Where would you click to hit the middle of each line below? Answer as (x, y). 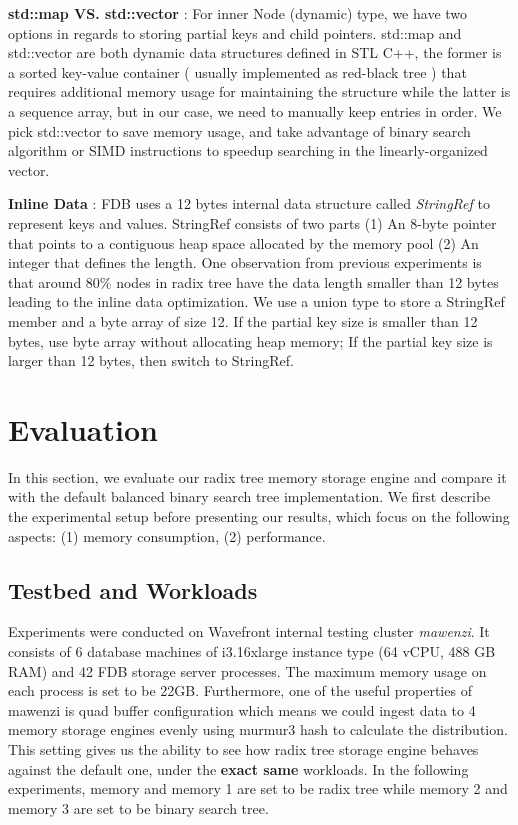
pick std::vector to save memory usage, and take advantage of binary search (239, 130)
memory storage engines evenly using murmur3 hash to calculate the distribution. (258, 729)
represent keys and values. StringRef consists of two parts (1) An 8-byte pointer (252, 222)
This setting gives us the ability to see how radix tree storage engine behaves (243, 748)
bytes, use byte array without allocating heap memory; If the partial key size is (250, 340)
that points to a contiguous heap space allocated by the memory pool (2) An (243, 242)
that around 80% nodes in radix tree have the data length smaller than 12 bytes (253, 281)
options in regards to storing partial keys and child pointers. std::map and (235, 32)
